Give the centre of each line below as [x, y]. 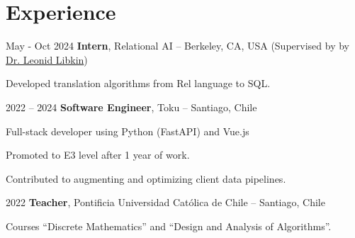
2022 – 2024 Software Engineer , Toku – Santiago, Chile [131, 107]
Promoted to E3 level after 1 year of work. [98, 155]
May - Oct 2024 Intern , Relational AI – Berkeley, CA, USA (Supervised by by [177, 46]
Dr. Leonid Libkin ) [47, 59]
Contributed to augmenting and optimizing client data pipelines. [146, 178]
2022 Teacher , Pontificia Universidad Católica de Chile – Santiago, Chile [165, 202]
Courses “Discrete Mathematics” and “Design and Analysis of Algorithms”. [169, 226]
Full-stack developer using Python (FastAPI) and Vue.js [128, 131]
